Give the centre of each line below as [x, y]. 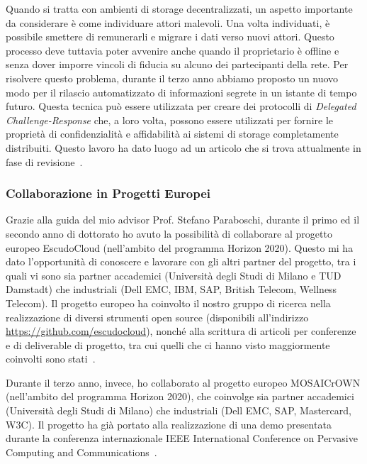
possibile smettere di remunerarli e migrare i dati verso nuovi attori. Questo [170, 37]
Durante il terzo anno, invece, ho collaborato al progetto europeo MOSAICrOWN [183, 382]
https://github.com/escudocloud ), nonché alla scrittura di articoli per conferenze [181, 331]
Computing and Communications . [81, 452]
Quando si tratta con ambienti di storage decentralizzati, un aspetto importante [179, 9]
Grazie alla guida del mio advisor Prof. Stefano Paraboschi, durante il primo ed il [183, 220]
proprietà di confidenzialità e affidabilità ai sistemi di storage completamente [172, 134]
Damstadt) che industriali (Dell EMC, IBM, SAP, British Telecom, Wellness [171, 289]
